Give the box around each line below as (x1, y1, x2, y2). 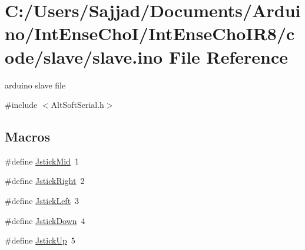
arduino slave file (5, 78, 66, 91)
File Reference (168, 44, 289, 68)
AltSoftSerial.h (51, 98, 104, 111)
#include (5, 98, 38, 111)
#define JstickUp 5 (5, 234, 75, 246)
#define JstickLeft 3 (5, 195, 79, 207)
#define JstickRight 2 (5, 175, 85, 187)
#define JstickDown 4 (5, 214, 85, 226)
